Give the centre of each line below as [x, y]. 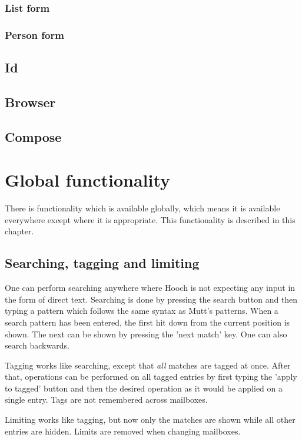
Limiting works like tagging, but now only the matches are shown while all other [150, 420]
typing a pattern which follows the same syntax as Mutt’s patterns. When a [142, 311]
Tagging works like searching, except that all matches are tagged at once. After [148, 365]
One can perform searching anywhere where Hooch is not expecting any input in [150, 288]
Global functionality [88, 180]
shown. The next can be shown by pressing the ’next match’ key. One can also [146, 334]
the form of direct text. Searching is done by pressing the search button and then [151, 299]
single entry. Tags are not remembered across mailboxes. [106, 399]
